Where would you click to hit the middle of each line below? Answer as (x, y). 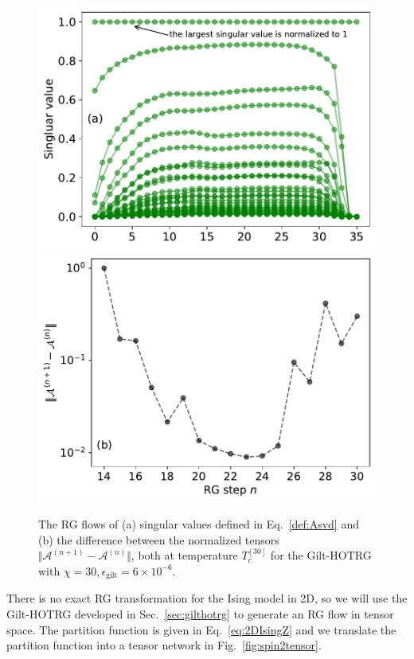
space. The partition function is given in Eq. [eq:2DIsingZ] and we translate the (201, 629)
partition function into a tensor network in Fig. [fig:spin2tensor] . (164, 645)
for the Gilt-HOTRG (321, 555)
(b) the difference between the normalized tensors (159, 539)
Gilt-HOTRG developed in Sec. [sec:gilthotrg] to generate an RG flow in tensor (200, 613)
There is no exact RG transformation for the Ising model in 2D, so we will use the (207, 598)
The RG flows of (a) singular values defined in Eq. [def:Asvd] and (199, 524)
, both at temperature (184, 555)
